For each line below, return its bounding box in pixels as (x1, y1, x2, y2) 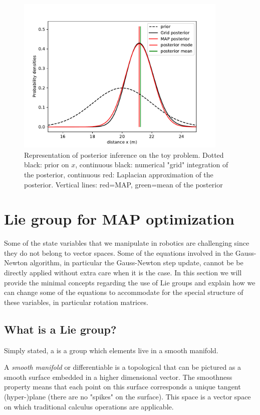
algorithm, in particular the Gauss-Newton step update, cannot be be (30, 257, 243, 268)
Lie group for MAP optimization (4, 209, 234, 229)
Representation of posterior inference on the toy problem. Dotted (24, 149, 224, 160)
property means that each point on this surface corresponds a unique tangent (4, 381, 241, 392)
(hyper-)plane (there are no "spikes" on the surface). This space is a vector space (4, 391, 251, 402)
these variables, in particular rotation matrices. (4, 296, 148, 307)
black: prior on (24, 159, 69, 170)
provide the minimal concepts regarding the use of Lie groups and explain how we (4, 277, 255, 287)
